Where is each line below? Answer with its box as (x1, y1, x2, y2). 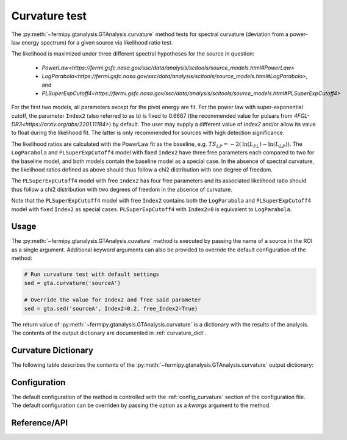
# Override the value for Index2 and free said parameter (24, 297, 201, 303)
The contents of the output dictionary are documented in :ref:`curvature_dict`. (11, 330, 207, 337)
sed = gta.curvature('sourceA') (24, 280, 121, 286)
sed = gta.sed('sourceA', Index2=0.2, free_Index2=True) (24, 305, 198, 312)
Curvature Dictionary (11, 345, 94, 355)
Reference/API (11, 418, 68, 428)
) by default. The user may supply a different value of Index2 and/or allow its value (109, 121, 317, 128)
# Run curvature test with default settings (24, 271, 160, 278)
